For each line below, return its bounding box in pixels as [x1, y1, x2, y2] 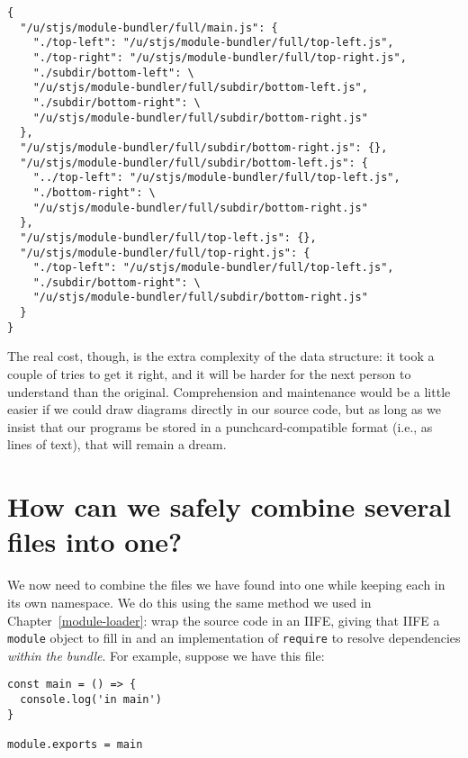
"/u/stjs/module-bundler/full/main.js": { [20, 21, 278, 34]
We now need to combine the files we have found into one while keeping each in [7, 575, 445, 594]
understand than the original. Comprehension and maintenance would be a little [7, 382, 451, 401]
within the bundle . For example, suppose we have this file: [7, 645, 325, 664]
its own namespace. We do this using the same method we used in [7, 592, 372, 611]
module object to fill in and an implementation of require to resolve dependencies [7, 628, 461, 647]
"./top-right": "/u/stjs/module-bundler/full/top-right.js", [32, 50, 407, 64]
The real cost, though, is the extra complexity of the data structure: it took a [7, 347, 435, 365]
